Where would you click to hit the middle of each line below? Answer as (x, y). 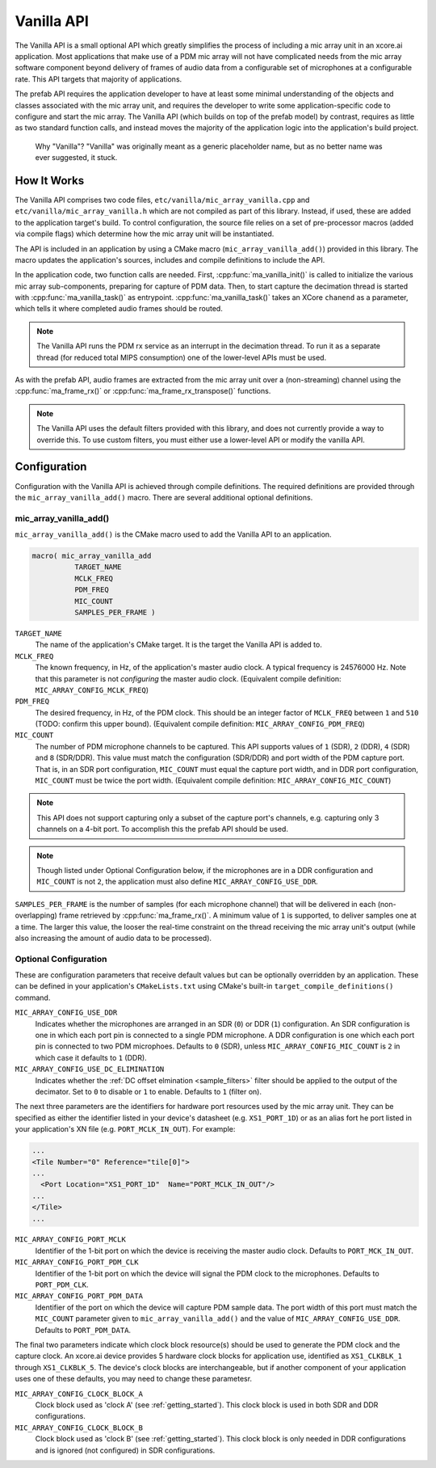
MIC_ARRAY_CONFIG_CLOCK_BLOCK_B (79, 1428)
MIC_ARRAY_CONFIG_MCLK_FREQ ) (92, 690)
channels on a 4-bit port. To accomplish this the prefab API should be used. (162, 829)
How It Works (50, 181)
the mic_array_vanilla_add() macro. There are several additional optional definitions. (164, 497)
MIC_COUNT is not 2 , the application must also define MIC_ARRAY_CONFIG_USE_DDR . (177, 882)
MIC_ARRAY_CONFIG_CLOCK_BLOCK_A (79, 1394)
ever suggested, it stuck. (76, 158)
